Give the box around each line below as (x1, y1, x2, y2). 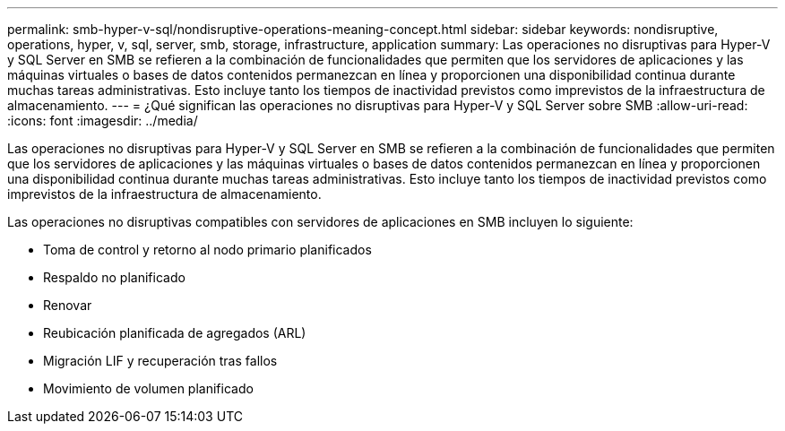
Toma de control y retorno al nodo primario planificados (43, 242, 372, 257)
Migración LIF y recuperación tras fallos (43, 353, 278, 368)
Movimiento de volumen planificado (43, 381, 254, 396)
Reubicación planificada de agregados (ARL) (43, 325, 306, 340)
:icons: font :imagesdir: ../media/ (7, 113, 198, 128)
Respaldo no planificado (43, 270, 185, 285)
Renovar (43, 297, 92, 313)
